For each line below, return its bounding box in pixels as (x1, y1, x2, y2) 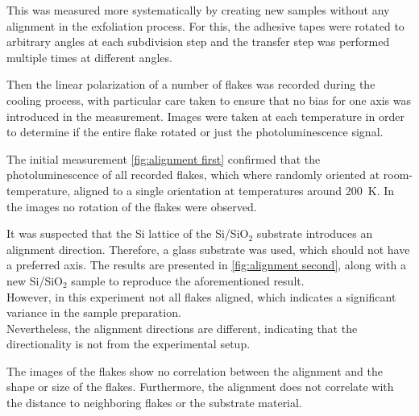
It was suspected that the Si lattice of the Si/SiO (6, 225, 249, 242)
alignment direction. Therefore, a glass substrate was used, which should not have (6, 240, 410, 257)
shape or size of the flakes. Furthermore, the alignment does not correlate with (6, 378, 394, 395)
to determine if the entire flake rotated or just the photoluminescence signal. (6, 123, 384, 140)
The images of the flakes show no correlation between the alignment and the (6, 362, 383, 379)
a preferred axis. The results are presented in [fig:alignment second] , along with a (6, 256, 407, 273)
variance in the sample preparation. (6, 304, 181, 321)
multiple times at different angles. (6, 48, 172, 65)
